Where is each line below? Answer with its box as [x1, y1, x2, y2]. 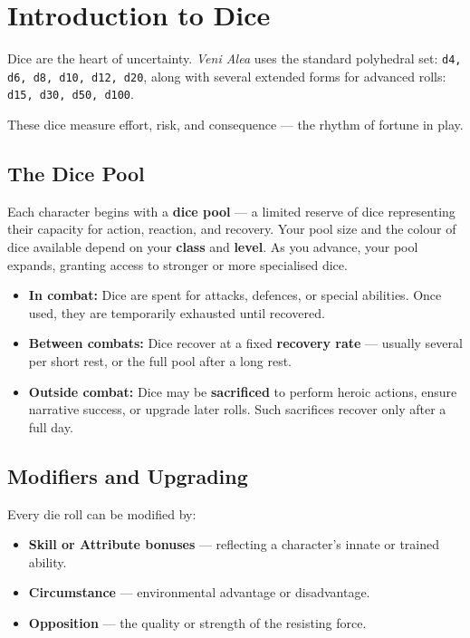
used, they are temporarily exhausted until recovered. [28, 303, 325, 322]
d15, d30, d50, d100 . [7, 84, 134, 103]
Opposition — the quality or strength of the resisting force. [28, 614, 367, 632]
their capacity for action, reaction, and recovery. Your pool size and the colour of [7, 219, 456, 238]
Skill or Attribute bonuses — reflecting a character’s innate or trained [28, 535, 440, 554]
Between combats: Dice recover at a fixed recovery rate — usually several [28, 333, 463, 353]
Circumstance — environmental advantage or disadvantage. [28, 583, 370, 602]
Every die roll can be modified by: [7, 504, 197, 523]
